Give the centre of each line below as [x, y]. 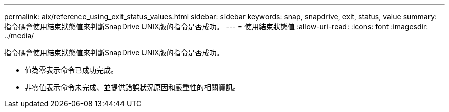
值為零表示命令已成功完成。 [71, 70]
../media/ [19, 36]
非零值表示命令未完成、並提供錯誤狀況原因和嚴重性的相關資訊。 [132, 87]
